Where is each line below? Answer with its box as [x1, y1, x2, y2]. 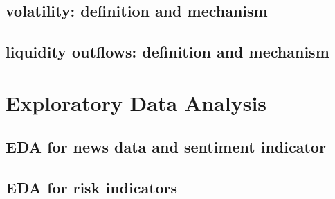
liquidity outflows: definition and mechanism [6, 41, 329, 62]
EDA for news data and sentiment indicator [6, 136, 326, 157]
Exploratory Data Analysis [6, 88, 267, 116]
